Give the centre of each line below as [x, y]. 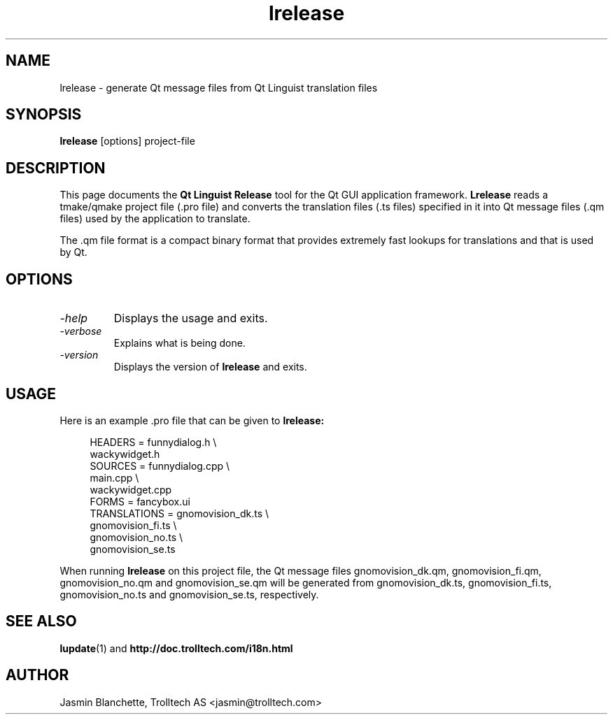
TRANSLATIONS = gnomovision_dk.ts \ [179, 513]
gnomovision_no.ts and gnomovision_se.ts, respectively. [189, 594]
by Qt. [73, 252]
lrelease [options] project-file [127, 141]
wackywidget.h [125, 454]
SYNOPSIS [44, 115]
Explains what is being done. [179, 343]
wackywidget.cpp [131, 489]
